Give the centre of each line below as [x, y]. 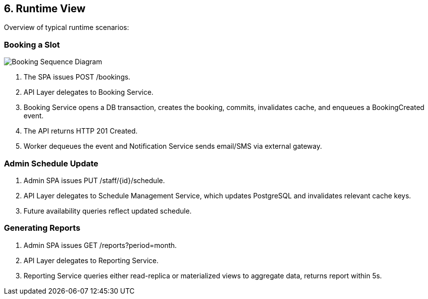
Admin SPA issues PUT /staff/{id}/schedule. [94, 180]
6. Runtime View [45, 9]
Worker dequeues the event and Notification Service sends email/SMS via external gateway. [173, 146]
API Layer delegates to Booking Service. [89, 92]
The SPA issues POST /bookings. [77, 77]
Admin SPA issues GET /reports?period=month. [100, 245]
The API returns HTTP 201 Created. [81, 131]
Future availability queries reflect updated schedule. [108, 211]
